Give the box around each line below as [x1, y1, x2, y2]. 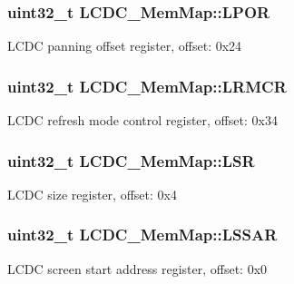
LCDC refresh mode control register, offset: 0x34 [7, 111, 278, 130]
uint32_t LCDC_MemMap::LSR [7, 149, 255, 171]
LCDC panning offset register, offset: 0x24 [7, 36, 242, 55]
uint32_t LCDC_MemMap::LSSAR [7, 223, 278, 246]
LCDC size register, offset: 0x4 [7, 184, 177, 203]
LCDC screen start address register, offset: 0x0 [7, 259, 268, 278]
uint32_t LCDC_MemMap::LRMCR [7, 74, 287, 97]
